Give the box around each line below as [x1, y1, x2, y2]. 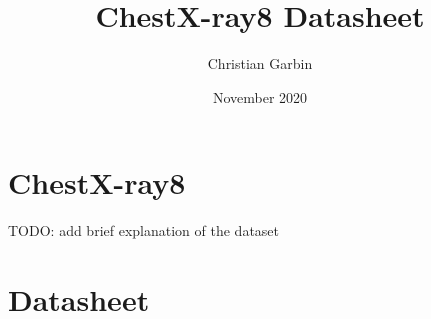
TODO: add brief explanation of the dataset [8, 220, 280, 241]
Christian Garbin [207, 53, 313, 74]
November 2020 [212, 86, 308, 107]
